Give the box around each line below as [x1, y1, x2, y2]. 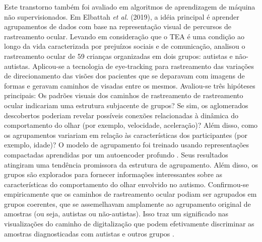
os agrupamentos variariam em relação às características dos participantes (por [4, 129, 248, 140]
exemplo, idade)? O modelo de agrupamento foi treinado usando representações [4, 139, 249, 150]
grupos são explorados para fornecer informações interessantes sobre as [4, 169, 223, 180]
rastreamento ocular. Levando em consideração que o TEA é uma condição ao [4, 31, 245, 41]
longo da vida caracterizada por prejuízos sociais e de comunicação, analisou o [4, 41, 245, 51]
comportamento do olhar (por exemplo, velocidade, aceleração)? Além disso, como [4, 120, 258, 130]
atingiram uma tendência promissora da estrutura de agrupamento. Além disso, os [4, 159, 258, 170]
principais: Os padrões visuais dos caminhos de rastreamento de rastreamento [4, 90, 243, 101]
